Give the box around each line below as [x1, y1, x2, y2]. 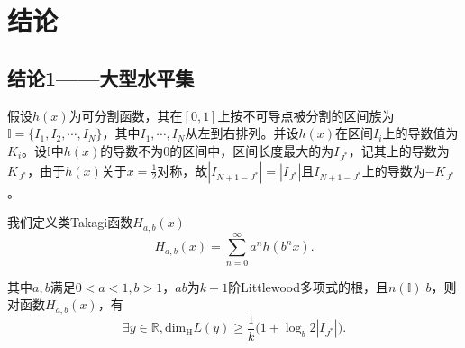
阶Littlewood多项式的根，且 [228, 277, 389, 296]
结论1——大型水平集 [7, 63, 195, 91]
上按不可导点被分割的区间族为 [217, 105, 395, 124]
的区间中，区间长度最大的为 [169, 141, 334, 160]
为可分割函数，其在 [68, 105, 183, 124]
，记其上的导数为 [348, 141, 450, 160]
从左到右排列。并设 [185, 124, 299, 142]
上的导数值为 [382, 124, 459, 142]
